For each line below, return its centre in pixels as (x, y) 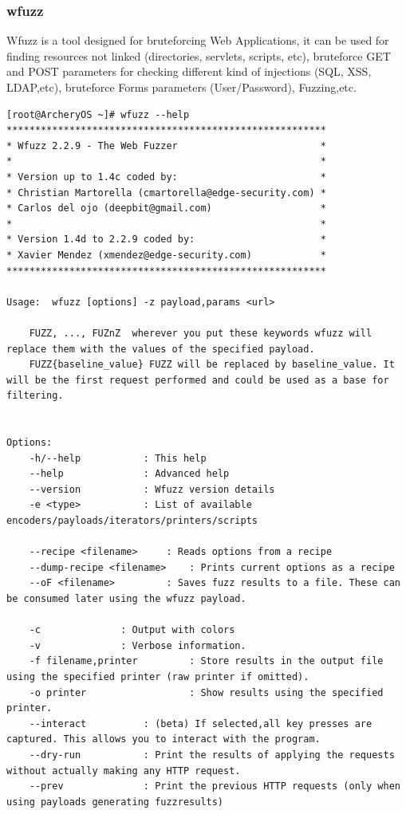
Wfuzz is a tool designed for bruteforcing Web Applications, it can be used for (198, 40)
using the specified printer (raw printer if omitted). (158, 676)
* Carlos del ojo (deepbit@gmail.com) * (166, 208)
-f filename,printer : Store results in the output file (206, 661)
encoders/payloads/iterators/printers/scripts (132, 521)
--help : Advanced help (129, 474)
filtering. (35, 396)
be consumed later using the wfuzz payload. (126, 599)
